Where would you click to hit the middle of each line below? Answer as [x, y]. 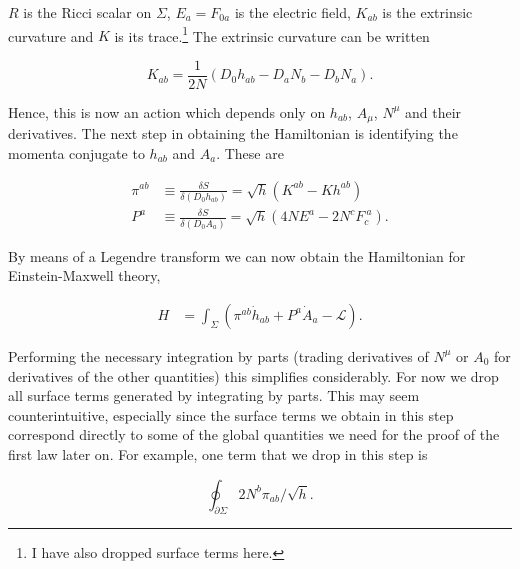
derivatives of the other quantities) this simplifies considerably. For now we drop [253, 375]
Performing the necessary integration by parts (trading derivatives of [218, 355]
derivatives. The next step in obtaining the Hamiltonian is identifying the [233, 133]
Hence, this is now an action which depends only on [167, 111]
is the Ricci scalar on [87, 12]
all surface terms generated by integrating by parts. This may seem [214, 395]
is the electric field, [292, 12]
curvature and [51, 35]
